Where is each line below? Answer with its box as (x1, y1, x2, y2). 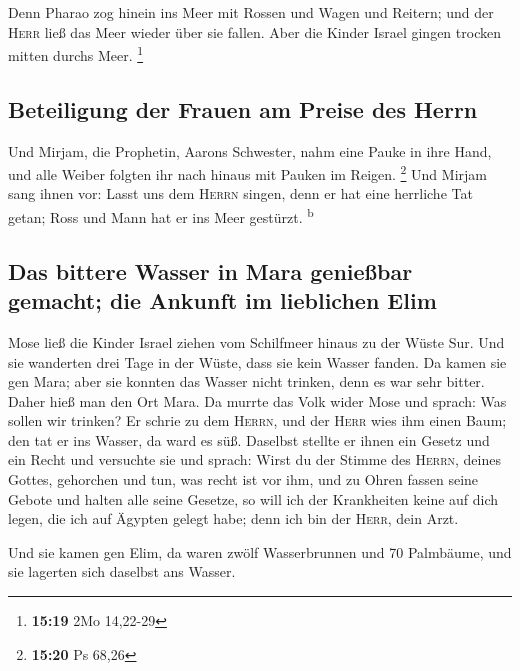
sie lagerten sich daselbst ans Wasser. (8, 561, 236, 582)
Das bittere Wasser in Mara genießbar (8, 255, 413, 286)
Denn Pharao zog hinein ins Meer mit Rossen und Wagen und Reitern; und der (8, 2, 494, 22)
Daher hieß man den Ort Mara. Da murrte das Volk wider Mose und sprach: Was (8, 390, 507, 411)
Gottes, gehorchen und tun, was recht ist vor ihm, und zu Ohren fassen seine (8, 469, 479, 490)
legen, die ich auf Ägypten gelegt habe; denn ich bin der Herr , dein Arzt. (8, 508, 459, 529)
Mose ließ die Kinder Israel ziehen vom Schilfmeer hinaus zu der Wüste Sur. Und (8, 331, 505, 352)
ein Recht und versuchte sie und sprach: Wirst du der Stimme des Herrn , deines (8, 449, 501, 470)
